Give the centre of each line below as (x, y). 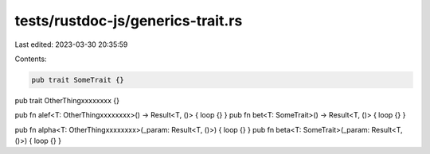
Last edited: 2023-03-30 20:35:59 (71, 44)
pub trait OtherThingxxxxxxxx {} (67, 100)
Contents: (31, 59)
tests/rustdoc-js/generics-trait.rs (129, 21)
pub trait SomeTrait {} (78, 80)
